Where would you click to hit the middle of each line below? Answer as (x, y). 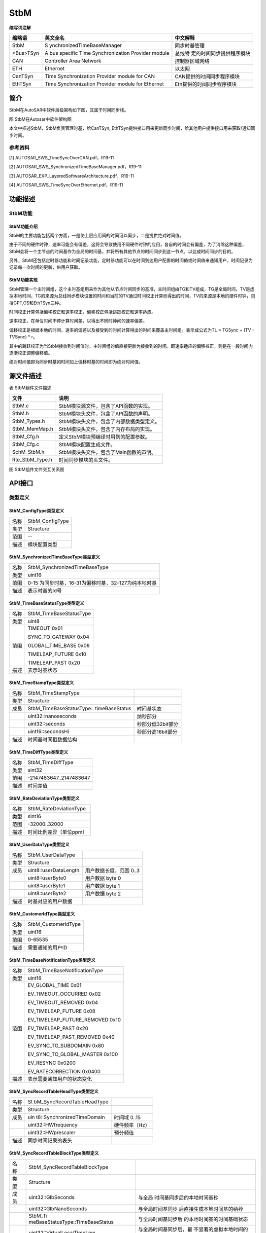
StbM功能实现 (23, 280)
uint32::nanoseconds (52, 716)
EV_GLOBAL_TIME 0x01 (55, 985)
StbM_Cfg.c (26, 444)
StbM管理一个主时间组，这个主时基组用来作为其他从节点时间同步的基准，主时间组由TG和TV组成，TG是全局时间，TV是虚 (132, 289)
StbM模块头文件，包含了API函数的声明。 (106, 413)
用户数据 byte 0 (103, 878)
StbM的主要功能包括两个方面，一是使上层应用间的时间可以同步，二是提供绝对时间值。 (97, 235)
